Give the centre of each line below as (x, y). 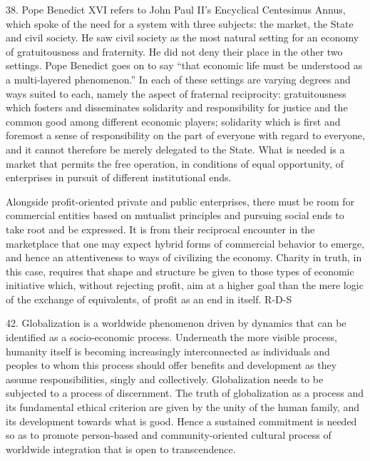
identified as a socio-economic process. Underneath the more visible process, (171, 337)
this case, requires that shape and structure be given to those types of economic (180, 271)
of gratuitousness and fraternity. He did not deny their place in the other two (174, 51)
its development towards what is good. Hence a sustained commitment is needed (181, 421)
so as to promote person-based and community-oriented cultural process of (169, 435)
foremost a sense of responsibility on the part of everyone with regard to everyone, (185, 135)
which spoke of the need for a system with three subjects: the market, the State (180, 23)
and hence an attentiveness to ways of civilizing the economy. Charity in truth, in (184, 257)
